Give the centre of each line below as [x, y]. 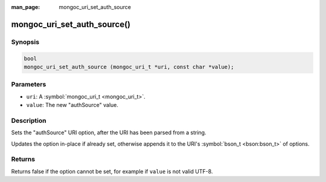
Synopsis [25, 42]
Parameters [29, 85]
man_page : [26, 7]
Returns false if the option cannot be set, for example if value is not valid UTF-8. [112, 171]
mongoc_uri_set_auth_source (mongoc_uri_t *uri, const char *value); [129, 67]
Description [29, 120]
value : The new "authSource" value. [72, 105]
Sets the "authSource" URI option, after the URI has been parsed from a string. [109, 132]
